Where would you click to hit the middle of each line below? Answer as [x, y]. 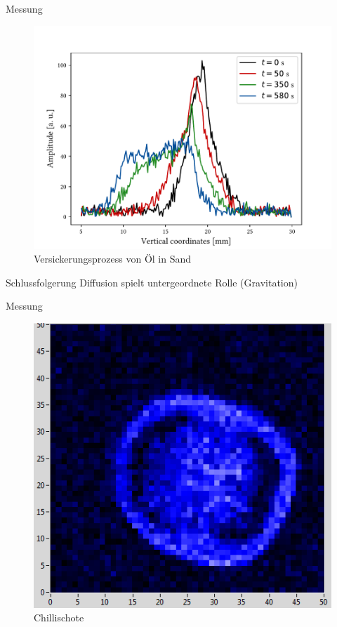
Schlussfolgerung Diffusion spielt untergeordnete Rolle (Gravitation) [152, 282]
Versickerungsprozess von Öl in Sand [113, 259]
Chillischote [59, 618]
